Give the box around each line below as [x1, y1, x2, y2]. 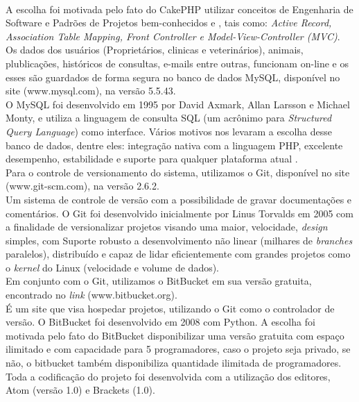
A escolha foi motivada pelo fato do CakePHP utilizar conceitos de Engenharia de [6, 1, 353, 16]
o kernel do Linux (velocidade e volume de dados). [6, 260, 220, 274]
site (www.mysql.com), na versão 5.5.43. [6, 83, 176, 98]
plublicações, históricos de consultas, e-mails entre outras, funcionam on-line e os [6, 56, 349, 70]
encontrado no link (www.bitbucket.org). [6, 287, 177, 302]
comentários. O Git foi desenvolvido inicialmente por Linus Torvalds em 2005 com [6, 206, 353, 220]
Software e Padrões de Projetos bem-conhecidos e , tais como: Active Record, [6, 15, 332, 30]
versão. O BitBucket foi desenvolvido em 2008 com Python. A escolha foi [6, 315, 315, 329]
